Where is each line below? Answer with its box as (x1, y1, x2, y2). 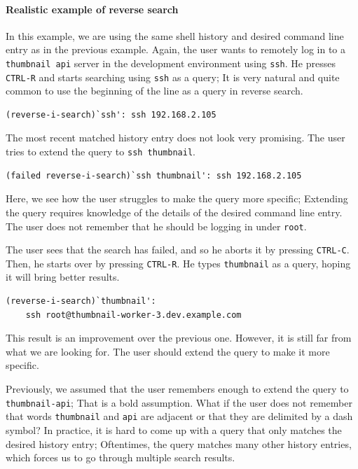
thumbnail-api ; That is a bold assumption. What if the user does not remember (6, 395, 352, 409)
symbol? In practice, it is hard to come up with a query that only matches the (6, 422, 342, 437)
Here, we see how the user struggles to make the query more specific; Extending (6, 191, 348, 206)
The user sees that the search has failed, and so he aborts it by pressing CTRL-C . (6, 242, 350, 257)
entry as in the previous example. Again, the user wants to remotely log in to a (6, 42, 345, 57)
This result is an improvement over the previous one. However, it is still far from (6, 330, 352, 345)
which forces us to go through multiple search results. (6, 450, 235, 465)
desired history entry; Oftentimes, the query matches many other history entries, (6, 436, 352, 451)
